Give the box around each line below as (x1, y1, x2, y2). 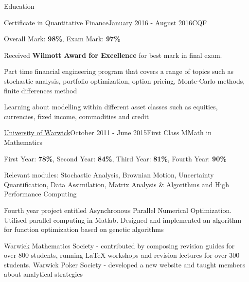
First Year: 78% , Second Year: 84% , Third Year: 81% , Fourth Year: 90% (4, 153, 227, 163)
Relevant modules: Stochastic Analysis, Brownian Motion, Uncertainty (4, 170, 214, 180)
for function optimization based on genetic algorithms (4, 224, 164, 234)
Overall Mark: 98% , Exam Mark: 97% (4, 34, 121, 44)
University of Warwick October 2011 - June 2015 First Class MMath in (4, 127, 212, 138)
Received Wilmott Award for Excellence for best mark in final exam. (4, 50, 222, 60)
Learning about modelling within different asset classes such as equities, (4, 102, 218, 112)
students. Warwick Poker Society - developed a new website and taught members (4, 259, 246, 269)
